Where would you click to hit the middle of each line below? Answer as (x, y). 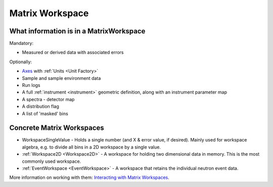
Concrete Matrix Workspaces (57, 128)
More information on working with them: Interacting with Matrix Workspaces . (89, 177)
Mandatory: (21, 43)
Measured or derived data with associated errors (73, 53)
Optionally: (21, 62)
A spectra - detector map (48, 99)
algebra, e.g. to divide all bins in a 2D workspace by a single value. (92, 147)
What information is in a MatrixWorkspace (77, 31)
